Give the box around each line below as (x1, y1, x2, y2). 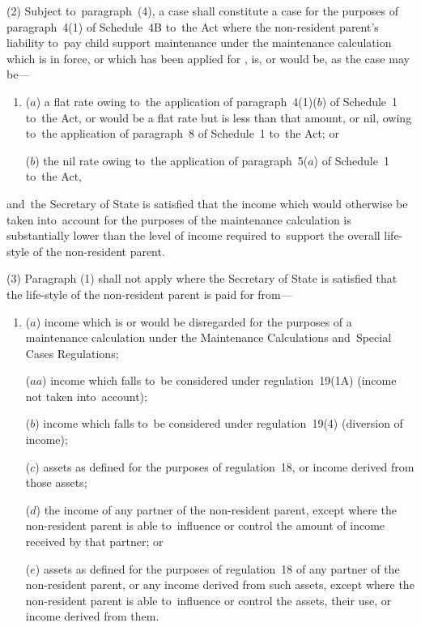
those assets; (25, 474, 87, 491)
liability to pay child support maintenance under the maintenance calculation (6, 34, 392, 51)
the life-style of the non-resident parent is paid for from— (6, 285, 292, 302)
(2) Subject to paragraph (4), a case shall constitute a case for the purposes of (6, 2, 399, 19)
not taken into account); (25, 387, 147, 404)
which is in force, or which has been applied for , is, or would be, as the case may (6, 49, 410, 66)
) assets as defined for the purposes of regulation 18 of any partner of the (35, 560, 400, 577)
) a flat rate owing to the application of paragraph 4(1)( (36, 92, 317, 109)
